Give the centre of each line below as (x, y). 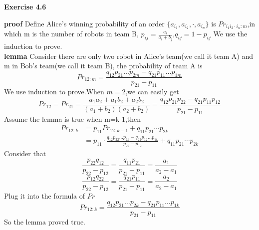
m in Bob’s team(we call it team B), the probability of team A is (103, 66)
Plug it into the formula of (45, 196)
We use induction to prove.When (54, 92)
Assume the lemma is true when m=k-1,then (73, 118)
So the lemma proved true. (45, 222)
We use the (230, 34)
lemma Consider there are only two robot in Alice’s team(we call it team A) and (129, 56)
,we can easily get (152, 92)
